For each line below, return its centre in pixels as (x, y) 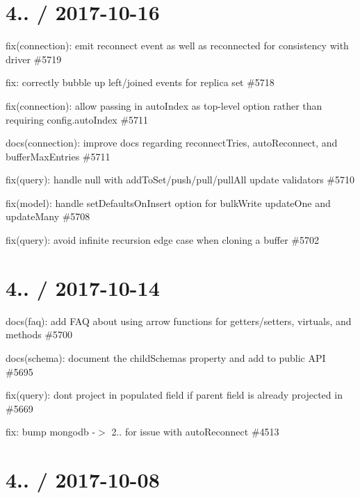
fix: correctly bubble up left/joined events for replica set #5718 (140, 82)
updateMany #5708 (48, 216)
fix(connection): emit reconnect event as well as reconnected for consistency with (177, 45)
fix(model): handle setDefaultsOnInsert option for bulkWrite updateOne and (168, 202)
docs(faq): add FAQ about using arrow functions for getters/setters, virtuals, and (179, 321)
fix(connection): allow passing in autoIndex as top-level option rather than (164, 105)
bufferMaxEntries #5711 (58, 156)
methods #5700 (39, 334)
